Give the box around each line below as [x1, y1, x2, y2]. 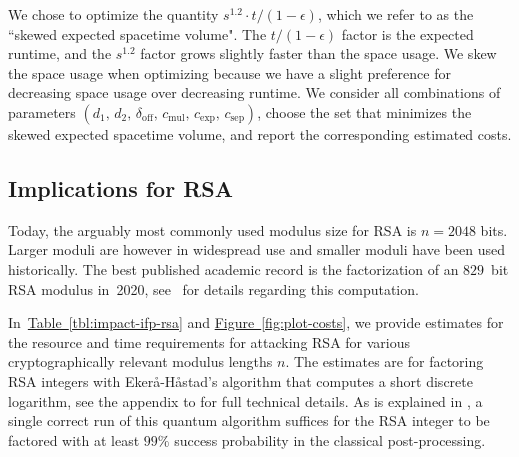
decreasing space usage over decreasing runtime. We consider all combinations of [8, 82, 501, 103]
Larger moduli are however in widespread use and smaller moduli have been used [8, 239, 505, 260]
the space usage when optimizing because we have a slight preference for [8, 62, 451, 83]
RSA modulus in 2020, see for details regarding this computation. [8, 278, 419, 299]
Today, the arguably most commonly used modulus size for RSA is [8, 219, 417, 240]
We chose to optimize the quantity [8, 4, 219, 24]
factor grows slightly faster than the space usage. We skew [140, 43, 497, 64]
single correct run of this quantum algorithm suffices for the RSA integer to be [8, 410, 490, 431]
